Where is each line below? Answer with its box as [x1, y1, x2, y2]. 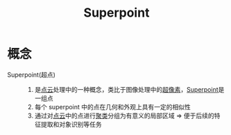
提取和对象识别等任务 [40, 120, 102, 128]
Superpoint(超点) [7, 70, 55, 79]
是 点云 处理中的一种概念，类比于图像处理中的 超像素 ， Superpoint [34, 85, 219, 93]
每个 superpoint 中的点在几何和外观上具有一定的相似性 [34, 102, 191, 111]
